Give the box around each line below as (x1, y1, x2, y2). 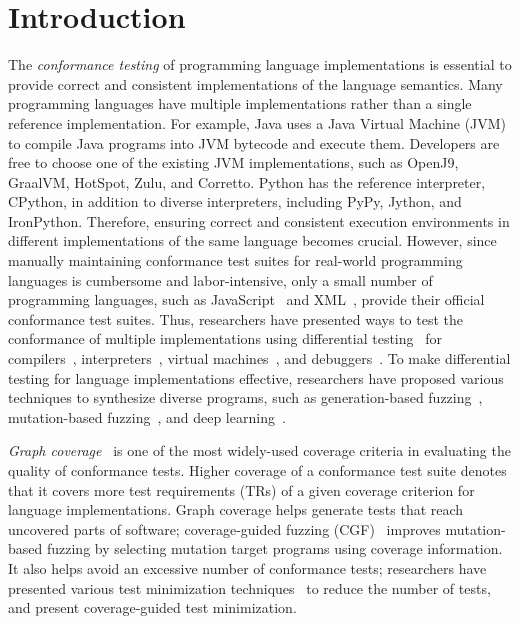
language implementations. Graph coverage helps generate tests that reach (8, 499, 464, 520)
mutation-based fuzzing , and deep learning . (8, 406, 286, 427)
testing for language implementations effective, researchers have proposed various (8, 367, 504, 388)
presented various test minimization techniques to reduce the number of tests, (8, 577, 491, 598)
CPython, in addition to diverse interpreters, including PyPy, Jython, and (8, 191, 462, 212)
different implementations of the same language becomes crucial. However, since (8, 230, 497, 251)
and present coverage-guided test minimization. (8, 597, 297, 618)
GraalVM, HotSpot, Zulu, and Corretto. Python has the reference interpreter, (8, 171, 486, 192)
